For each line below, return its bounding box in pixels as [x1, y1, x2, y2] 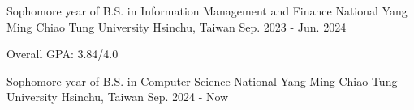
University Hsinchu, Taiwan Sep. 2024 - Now [6, 88, 229, 105]
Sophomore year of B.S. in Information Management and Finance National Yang [6, 2, 408, 19]
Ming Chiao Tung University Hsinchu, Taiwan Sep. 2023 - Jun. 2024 [6, 18, 347, 35]
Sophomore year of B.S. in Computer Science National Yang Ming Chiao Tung [6, 72, 398, 89]
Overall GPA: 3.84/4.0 [6, 45, 119, 62]
